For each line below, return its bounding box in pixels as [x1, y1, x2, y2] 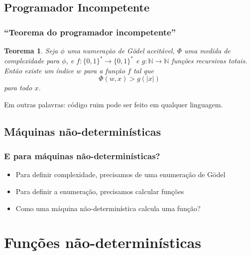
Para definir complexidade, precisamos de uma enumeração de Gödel [15, 169, 226, 180]
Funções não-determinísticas [4, 232, 201, 253]
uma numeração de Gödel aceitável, [67, 45, 175, 55]
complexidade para [4, 55, 60, 66]
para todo [4, 82, 32, 93]
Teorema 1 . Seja [4, 45, 58, 55]
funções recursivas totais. [171, 55, 248, 66]
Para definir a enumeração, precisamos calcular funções [15, 186, 184, 197]
